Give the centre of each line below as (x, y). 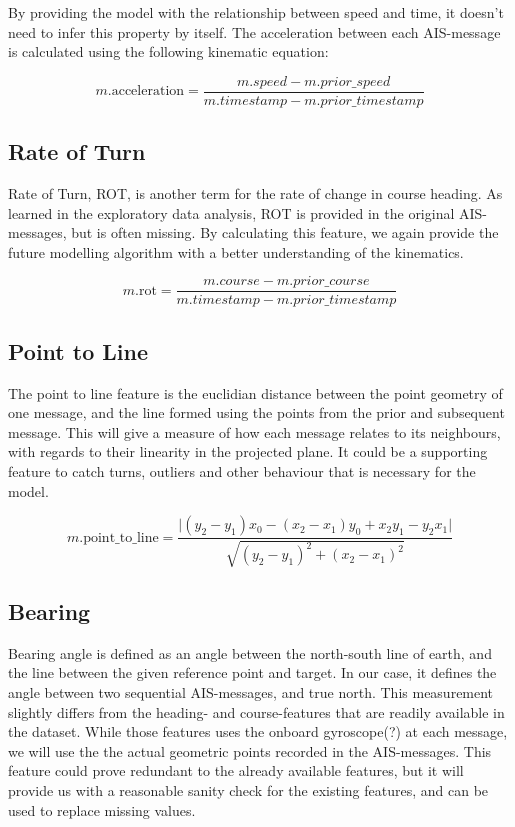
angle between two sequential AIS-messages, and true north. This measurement (251, 692)
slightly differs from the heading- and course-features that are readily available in (256, 711)
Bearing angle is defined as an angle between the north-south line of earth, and (250, 652)
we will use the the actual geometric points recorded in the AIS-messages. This (250, 750)
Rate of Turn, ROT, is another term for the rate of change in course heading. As (255, 193)
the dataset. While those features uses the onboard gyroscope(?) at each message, (258, 731)
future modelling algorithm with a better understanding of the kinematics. (236, 251)
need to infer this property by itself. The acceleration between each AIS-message (254, 31)
